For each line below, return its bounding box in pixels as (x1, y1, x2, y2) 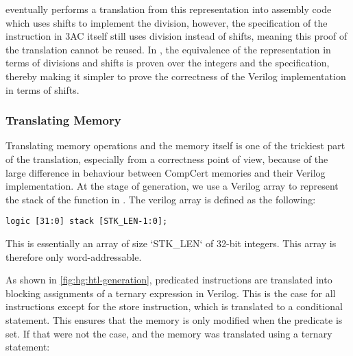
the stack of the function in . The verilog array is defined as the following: (5, 192, 316, 206)
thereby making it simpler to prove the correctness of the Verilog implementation (5, 68, 346, 83)
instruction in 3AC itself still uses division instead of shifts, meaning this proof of (5, 29, 348, 43)
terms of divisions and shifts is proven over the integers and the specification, (5, 55, 330, 70)
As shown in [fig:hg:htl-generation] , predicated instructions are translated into (5, 272, 332, 287)
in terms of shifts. (5, 82, 80, 97)
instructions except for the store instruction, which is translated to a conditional (5, 299, 343, 314)
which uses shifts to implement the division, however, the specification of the (5, 15, 328, 29)
